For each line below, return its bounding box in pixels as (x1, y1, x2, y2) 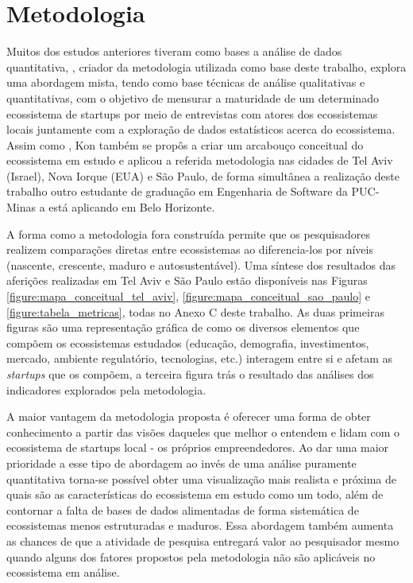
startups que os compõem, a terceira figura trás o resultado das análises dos (6, 366, 374, 382)
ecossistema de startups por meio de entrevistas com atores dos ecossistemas (6, 105, 378, 122)
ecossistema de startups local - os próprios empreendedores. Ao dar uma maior (6, 439, 389, 456)
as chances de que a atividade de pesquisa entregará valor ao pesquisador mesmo (6, 532, 399, 549)
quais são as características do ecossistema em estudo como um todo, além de (6, 486, 384, 503)
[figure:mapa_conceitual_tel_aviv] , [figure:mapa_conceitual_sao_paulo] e (6, 288, 370, 305)
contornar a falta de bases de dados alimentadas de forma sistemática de (6, 501, 359, 518)
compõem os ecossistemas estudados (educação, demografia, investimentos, (6, 334, 369, 351)
